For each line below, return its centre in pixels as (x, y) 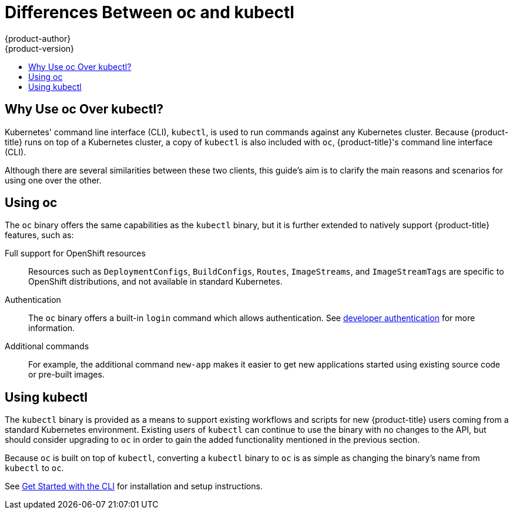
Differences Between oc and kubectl (150, 12)
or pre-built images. (66, 375)
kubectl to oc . (34, 468)
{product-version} (40, 48)
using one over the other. (53, 180)
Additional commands (47, 346)
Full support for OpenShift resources (75, 253)
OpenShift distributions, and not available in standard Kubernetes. (155, 282)
